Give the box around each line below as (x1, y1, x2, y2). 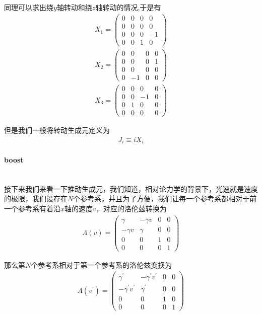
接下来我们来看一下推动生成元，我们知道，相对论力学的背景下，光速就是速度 (4, 183, 258, 194)
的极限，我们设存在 (4, 193, 68, 204)
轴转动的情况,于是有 (95, 2, 161, 12)
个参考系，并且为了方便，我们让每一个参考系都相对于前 (73, 193, 257, 204)
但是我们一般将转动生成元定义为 (4, 125, 110, 135)
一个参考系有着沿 (4, 203, 60, 213)
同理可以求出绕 (4, 2, 53, 12)
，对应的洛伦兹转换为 (96, 203, 167, 213)
